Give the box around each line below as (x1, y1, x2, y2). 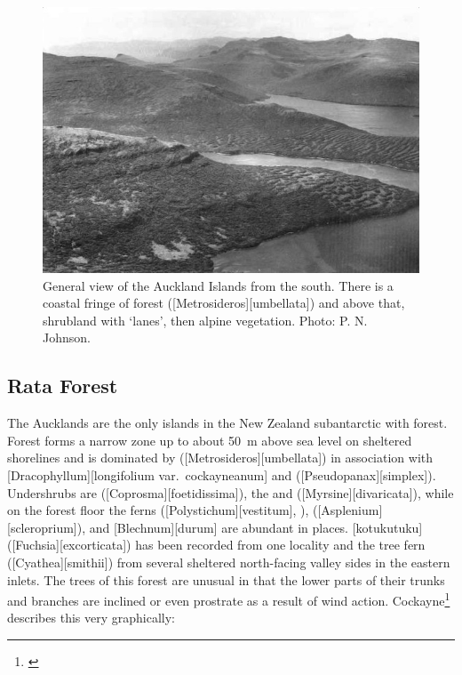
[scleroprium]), (7, 518, 86, 536)
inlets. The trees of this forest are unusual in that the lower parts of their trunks (7, 570, 445, 589)
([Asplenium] (313, 501, 383, 519)
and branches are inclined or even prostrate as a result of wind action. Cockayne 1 (7, 589, 450, 609)
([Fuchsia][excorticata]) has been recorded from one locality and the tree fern (7, 535, 426, 554)
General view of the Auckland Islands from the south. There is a (43, 276, 394, 294)
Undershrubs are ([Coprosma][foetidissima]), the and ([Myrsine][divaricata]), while (7, 483, 454, 502)
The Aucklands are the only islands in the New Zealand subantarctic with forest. (7, 414, 448, 432)
